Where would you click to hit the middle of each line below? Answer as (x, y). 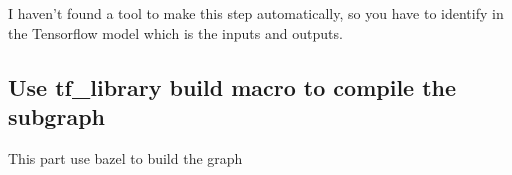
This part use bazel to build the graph (125, 157)
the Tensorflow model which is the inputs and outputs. (175, 32)
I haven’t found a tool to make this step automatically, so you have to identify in (256, 13)
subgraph (56, 115)
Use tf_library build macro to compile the (232, 86)
